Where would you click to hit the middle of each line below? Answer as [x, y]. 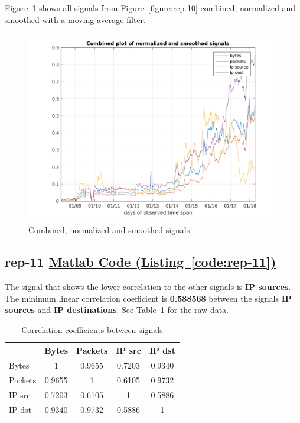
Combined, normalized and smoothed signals [109, 230]
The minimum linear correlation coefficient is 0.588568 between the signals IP [148, 298]
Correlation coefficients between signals [92, 329]
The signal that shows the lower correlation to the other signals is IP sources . [148, 287]
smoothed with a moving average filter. [75, 19]
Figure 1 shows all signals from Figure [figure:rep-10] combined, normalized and [150, 8]
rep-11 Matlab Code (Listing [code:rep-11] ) [141, 262]
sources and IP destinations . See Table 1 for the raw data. [117, 310]
